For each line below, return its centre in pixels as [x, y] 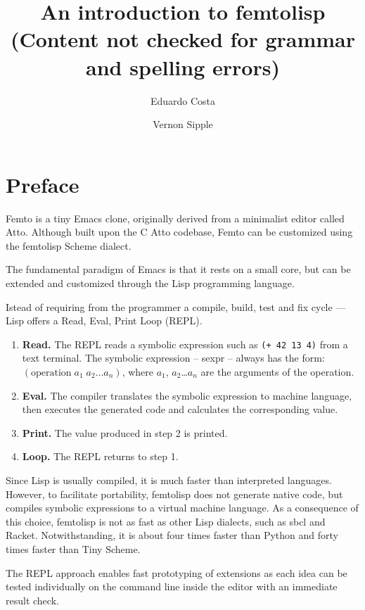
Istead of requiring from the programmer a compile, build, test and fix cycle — [176, 306]
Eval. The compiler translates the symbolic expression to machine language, [187, 395]
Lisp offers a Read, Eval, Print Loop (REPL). [104, 320]
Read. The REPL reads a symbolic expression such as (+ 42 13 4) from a [185, 344]
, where [138, 372]
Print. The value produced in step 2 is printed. [125, 432]
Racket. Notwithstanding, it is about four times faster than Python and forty [172, 535]
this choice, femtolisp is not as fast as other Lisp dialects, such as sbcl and [166, 521]
